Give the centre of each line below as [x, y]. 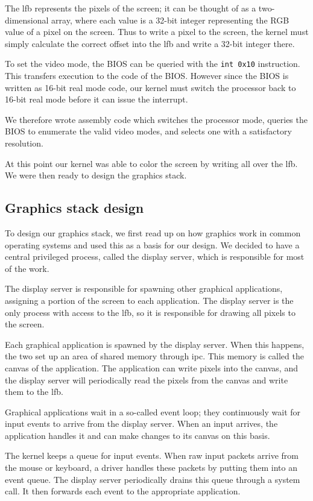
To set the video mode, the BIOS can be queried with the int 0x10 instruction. [153, 64]
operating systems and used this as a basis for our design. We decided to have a [152, 244]
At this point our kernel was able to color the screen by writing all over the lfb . [151, 163]
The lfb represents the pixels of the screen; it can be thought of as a [131, 8]
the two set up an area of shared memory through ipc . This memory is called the [154, 356]
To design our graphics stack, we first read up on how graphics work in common [153, 232]
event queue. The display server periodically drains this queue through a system [153, 479]
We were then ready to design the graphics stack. [96, 175]
